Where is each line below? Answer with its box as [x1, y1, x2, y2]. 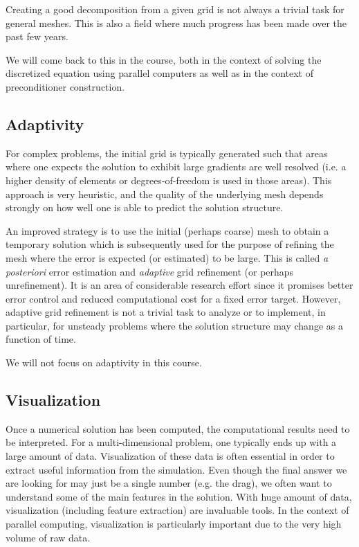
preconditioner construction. [6, 79, 125, 93]
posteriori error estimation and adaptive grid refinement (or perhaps [6, 264, 294, 278]
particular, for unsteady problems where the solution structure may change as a [6, 318, 343, 332]
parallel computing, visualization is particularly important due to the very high [6, 517, 342, 531]
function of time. [6, 332, 76, 346]
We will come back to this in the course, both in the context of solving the [6, 52, 322, 66]
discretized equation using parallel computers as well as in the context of [6, 66, 313, 80]
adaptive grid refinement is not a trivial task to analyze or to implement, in [6, 305, 326, 319]
